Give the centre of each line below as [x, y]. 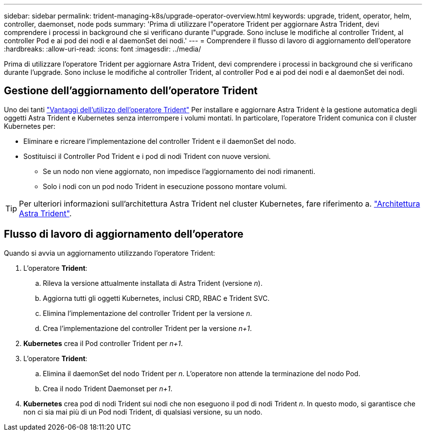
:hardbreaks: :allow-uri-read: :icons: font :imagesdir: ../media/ [103, 49]
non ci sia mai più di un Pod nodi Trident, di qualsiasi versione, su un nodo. [143, 412]
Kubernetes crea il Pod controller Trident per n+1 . [103, 343]
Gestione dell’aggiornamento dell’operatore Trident [131, 91]
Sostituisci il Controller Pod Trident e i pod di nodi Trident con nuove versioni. [147, 156]
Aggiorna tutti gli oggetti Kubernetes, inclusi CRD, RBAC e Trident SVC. [156, 298]
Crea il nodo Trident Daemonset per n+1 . [108, 388]
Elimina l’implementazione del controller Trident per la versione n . [148, 313]
